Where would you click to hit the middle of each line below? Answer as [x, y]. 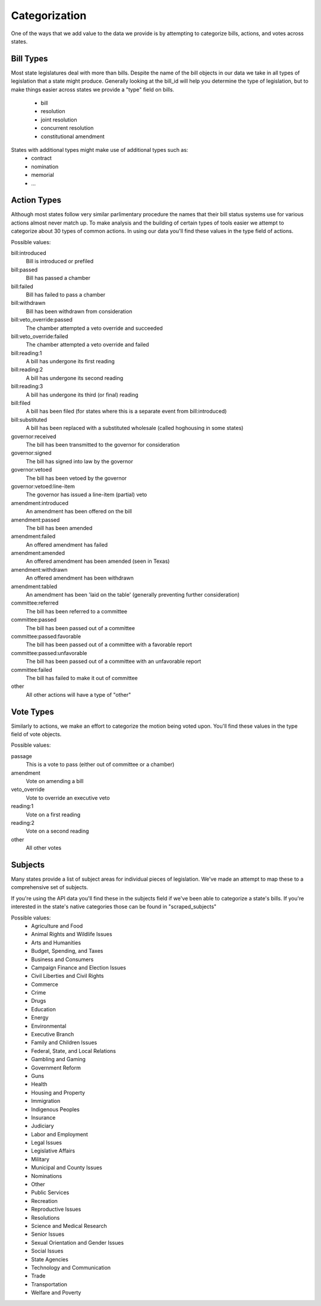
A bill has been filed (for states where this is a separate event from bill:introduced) [126, 412]
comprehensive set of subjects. [50, 887]
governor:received [34, 436]
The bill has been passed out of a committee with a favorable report [109, 645]
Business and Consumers [62, 959]
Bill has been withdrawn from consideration [79, 311]
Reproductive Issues [56, 1210]
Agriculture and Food [57, 925]
